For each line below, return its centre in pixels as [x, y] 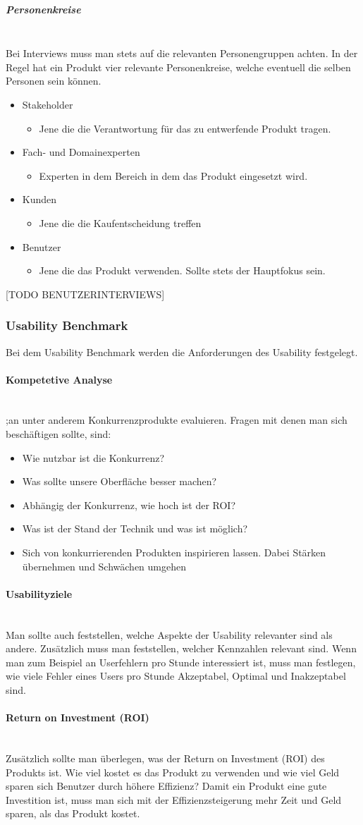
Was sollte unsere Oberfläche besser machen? [119, 481]
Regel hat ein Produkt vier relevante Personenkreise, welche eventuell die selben [178, 67]
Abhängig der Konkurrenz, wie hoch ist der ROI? [129, 505]
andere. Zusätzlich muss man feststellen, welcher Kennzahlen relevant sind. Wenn [181, 648]
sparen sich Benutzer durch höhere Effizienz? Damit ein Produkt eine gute [166, 786]
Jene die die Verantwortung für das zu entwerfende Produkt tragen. [185, 128]
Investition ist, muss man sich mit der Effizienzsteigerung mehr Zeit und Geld [174, 799]
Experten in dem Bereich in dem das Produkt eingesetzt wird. [173, 175]
